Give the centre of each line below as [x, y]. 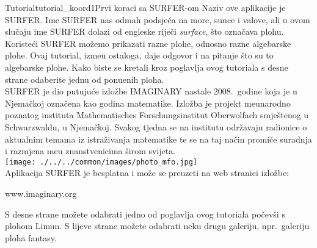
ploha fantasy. [31, 237]
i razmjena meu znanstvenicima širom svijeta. [90, 151]
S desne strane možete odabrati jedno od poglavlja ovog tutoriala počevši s [145, 214]
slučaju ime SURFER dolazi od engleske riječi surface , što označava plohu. [144, 31]
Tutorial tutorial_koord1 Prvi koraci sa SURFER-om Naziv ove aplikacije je [145, 7]
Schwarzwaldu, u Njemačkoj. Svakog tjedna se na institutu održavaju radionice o [156, 126]
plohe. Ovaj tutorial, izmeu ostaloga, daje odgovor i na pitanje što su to [139, 55]
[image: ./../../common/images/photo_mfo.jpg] [101, 162]
